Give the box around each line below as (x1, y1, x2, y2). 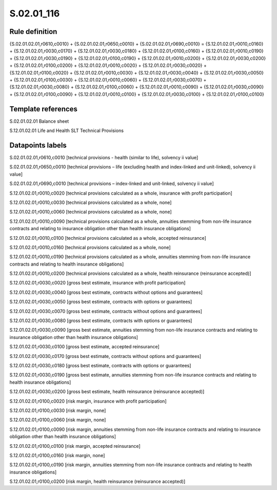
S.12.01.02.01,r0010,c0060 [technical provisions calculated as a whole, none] (9, 209, 172, 215)
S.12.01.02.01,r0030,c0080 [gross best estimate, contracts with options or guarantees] (9, 317, 192, 324)
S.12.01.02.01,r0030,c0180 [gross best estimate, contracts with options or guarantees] (9, 362, 191, 368)
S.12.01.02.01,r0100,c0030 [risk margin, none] (9, 407, 106, 413)
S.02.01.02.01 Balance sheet (9, 118, 69, 124)
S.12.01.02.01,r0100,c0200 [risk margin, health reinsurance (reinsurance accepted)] (9, 478, 186, 485)
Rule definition (9, 27, 57, 36)
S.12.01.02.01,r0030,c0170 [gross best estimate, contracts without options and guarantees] (9, 353, 202, 359)
